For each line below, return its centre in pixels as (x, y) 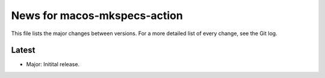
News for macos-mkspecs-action (97, 15)
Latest (23, 50)
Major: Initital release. (53, 64)
